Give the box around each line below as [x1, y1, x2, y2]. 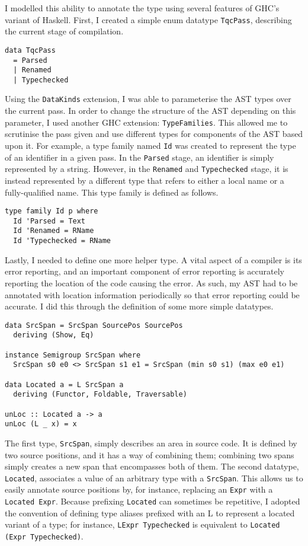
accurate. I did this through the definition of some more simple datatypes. [5, 300, 274, 312]
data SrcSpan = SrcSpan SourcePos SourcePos [5, 321, 183, 330]
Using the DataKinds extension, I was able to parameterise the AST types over [5, 92, 291, 105]
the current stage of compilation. [5, 25, 124, 37]
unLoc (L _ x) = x [5, 420, 77, 429]
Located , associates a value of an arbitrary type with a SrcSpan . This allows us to [5, 471, 303, 484]
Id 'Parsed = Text [13, 216, 86, 225]
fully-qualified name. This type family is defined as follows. [5, 186, 219, 198]
